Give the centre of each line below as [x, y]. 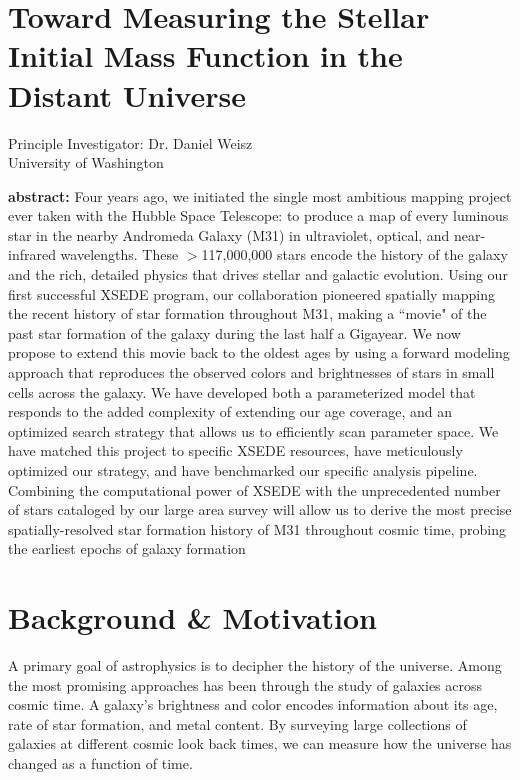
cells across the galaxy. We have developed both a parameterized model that [242, 391]
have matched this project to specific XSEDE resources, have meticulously [235, 450]
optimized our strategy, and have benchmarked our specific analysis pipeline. [243, 470]
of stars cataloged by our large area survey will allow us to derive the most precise [260, 509]
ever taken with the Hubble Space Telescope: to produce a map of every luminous [258, 215]
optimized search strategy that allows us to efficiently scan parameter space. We [253, 430]
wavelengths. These [119, 254]
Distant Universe [127, 94]
